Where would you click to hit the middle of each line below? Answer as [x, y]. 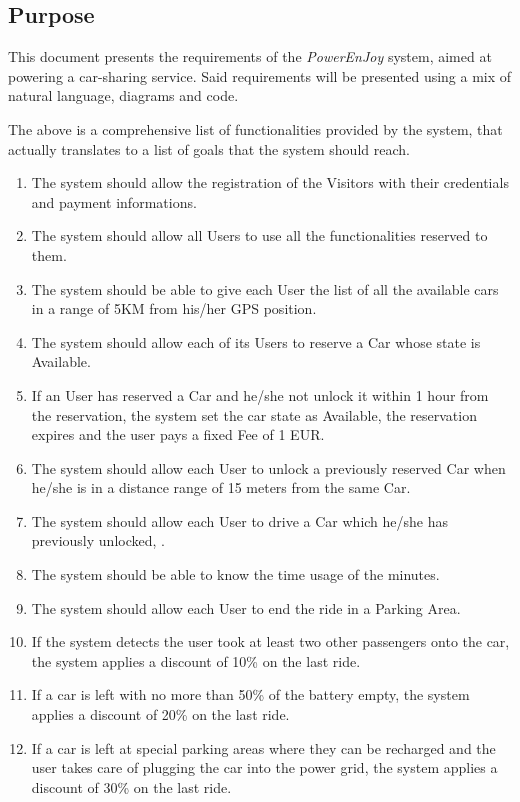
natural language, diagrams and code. [123, 95]
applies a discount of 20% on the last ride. [160, 714]
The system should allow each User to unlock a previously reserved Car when [268, 467]
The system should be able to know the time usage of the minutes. [235, 574]
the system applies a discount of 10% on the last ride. [196, 660]
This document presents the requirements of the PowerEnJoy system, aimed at [250, 56]
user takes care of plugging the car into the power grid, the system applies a [264, 767]
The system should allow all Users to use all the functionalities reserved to [259, 235]
